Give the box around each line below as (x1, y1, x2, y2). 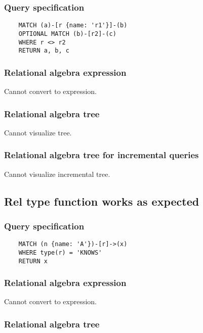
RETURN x (18, 257, 48, 265)
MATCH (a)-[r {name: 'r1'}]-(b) (18, 22, 128, 29)
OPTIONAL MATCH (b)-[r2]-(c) (18, 30, 116, 37)
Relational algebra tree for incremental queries (4, 149, 199, 161)
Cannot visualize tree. (4, 127, 72, 137)
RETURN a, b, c (18, 47, 69, 55)
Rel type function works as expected (4, 193, 199, 209)
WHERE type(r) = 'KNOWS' (18, 249, 102, 256)
